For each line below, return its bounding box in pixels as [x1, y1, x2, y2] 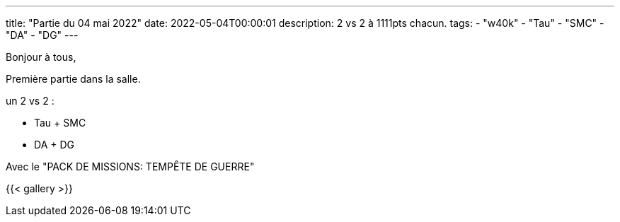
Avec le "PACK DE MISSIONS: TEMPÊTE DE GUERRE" [6, 160, 255, 173]
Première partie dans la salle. [6, 73, 141, 85]
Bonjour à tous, [6, 51, 76, 63]
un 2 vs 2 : [6, 95, 54, 107]
